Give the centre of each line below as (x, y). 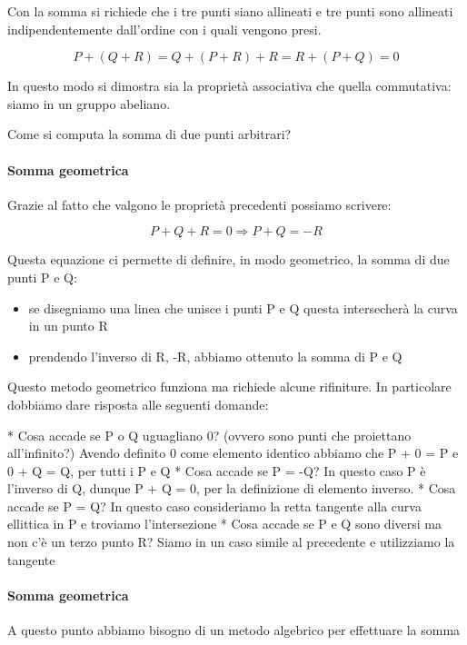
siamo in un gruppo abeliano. (89, 103)
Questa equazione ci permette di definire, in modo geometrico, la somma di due (229, 259)
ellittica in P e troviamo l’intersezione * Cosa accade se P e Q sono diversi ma (224, 524)
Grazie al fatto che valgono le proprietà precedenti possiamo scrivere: (199, 204)
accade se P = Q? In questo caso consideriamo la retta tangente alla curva (214, 506)
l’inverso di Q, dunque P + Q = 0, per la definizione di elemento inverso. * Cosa (232, 488)
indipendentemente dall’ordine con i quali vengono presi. (164, 29)
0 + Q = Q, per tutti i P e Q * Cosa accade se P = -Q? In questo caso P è (217, 470)
